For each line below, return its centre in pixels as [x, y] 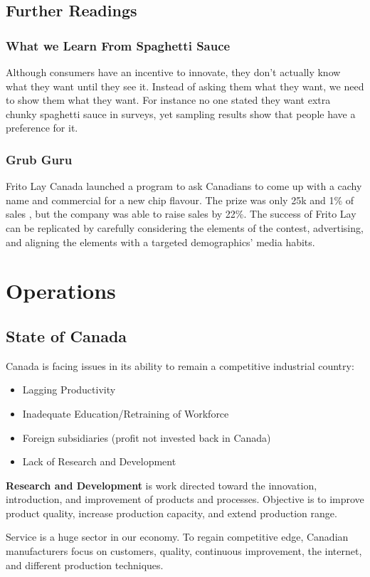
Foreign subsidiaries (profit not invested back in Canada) [147, 437]
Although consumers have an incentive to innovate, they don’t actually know [173, 72]
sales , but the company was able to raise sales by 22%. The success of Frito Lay [181, 214]
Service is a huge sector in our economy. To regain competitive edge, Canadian [177, 537]
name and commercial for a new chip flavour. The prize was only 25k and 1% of [180, 200]
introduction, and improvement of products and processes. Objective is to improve [185, 499]
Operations [61, 291]
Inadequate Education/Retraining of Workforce [126, 413]
